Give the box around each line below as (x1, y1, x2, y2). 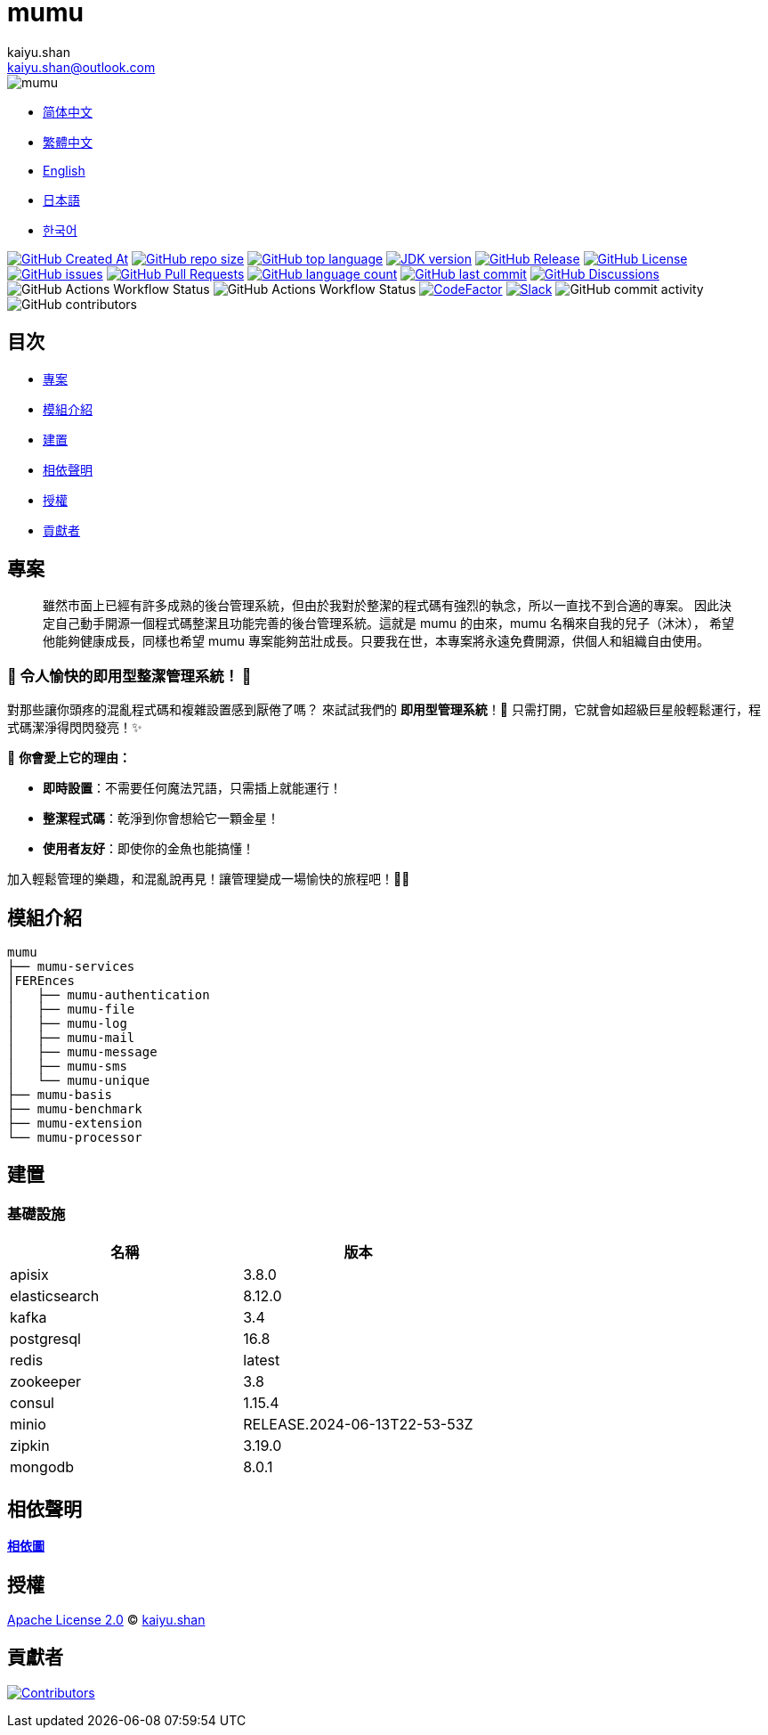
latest (243, 1351, 280, 1370)
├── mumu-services (7, 959, 135, 974)
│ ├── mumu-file (7, 1002, 135, 1017)
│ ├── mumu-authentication (7, 988, 210, 1003)
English (43, 162, 85, 178)
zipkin (10, 1437, 50, 1455)
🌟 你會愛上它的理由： (7, 750, 132, 766)
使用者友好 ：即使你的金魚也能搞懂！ (43, 841, 255, 857)
